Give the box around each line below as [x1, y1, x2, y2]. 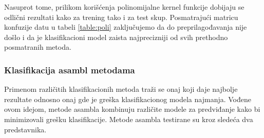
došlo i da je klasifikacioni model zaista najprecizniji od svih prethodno [4, 31, 228, 42]
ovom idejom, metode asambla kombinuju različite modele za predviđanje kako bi [4, 104, 260, 114]
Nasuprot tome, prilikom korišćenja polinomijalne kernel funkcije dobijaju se [4, 2, 244, 12]
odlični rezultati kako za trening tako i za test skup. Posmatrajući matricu [4, 11, 238, 22]
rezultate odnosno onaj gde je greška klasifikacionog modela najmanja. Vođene [4, 93, 252, 104]
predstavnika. [4, 124, 47, 134]
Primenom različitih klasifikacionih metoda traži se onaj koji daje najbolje [4, 84, 238, 94]
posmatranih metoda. [4, 42, 71, 52]
